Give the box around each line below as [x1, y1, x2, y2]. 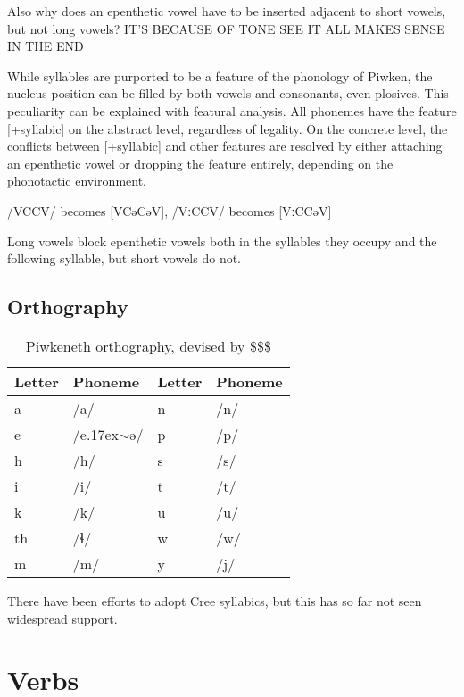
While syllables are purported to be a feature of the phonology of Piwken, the [7, 66, 433, 85]
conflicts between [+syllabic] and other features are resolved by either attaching [7, 137, 443, 155]
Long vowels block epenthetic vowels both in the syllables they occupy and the [7, 231, 437, 250]
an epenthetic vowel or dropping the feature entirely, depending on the [7, 154, 394, 172]
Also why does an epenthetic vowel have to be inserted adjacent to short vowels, [7, 2, 446, 20]
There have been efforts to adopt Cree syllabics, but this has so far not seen [7, 591, 422, 610]
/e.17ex [72, 423, 119, 444]
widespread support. [7, 609, 118, 627]
